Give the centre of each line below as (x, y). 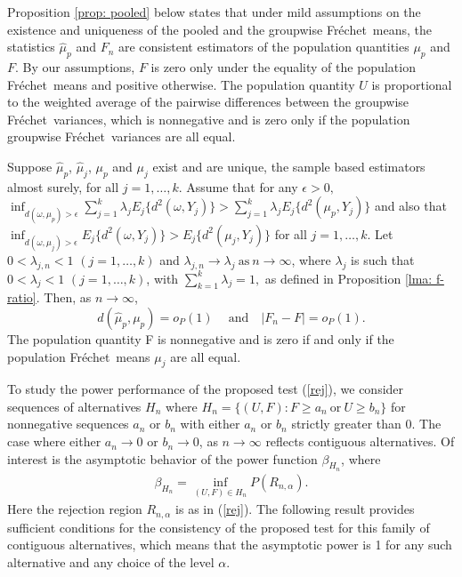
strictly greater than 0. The (366, 424)
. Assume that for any (238, 186)
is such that (383, 259)
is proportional (412, 84)
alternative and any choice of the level (111, 561)
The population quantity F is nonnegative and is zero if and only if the (201, 338)
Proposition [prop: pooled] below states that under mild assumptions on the (214, 12)
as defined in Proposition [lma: (349, 278)
